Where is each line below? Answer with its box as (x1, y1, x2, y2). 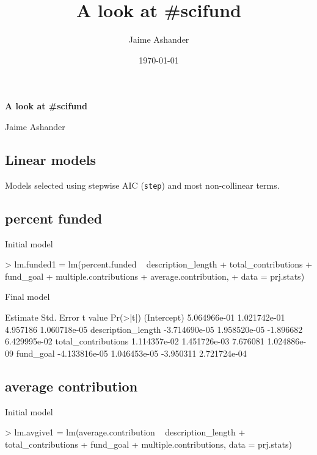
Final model (5, 290, 50, 303)
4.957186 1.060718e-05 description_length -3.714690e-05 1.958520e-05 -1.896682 (5, 322, 303, 335)
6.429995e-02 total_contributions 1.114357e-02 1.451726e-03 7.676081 (5, 335, 264, 348)
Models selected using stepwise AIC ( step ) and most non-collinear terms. (5, 178, 280, 191)
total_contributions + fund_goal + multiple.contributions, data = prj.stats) (5, 437, 292, 450)
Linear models (5, 150, 97, 169)
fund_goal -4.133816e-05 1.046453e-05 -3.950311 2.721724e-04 (16, 346, 247, 359)
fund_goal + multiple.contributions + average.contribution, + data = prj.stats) (5, 269, 305, 282)
